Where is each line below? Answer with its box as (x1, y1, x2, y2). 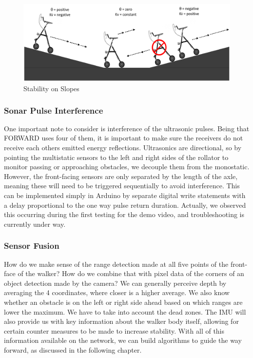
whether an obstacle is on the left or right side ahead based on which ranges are (4, 297, 243, 307)
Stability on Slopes (23, 83, 79, 93)
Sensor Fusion (4, 239, 59, 252)
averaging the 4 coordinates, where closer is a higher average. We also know (4, 287, 230, 298)
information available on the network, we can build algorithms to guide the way (4, 335, 242, 345)
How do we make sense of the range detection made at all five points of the (4, 259, 229, 269)
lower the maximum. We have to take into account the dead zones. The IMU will (4, 306, 246, 317)
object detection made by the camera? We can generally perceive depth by (4, 278, 227, 288)
